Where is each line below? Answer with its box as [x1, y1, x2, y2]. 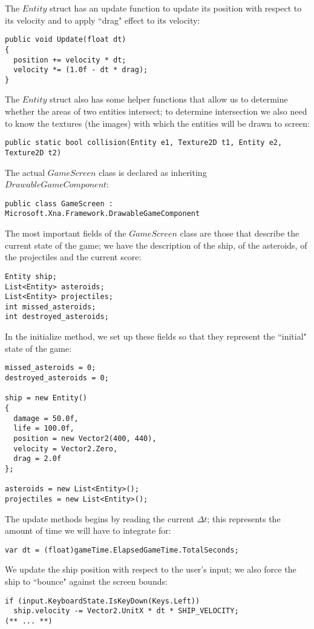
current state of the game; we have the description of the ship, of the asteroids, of [5, 238, 307, 251]
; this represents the [207, 512, 281, 525]
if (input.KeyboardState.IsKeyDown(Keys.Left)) [5, 596, 200, 605]
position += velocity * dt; [13, 55, 126, 64]
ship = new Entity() [5, 394, 88, 403]
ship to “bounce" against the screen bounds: [5, 574, 168, 587]
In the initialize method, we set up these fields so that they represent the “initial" [5, 330, 307, 343]
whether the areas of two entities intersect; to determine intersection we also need [5, 105, 307, 118]
